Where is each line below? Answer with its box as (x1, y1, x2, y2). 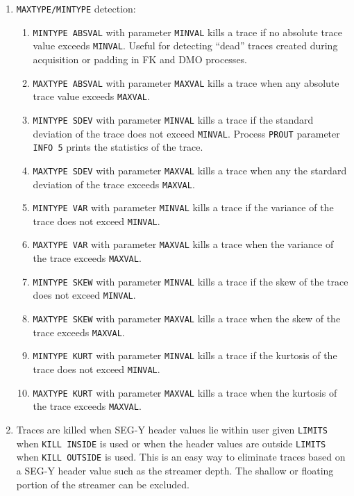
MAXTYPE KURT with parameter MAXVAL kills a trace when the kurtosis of (33, 385, 337, 399)
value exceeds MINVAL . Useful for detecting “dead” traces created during (33, 38, 338, 53)
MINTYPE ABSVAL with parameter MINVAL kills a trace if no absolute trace (33, 24, 342, 39)
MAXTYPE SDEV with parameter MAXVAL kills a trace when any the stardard (33, 163, 347, 177)
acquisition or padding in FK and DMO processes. (33, 51, 248, 66)
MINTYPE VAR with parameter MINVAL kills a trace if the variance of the (33, 200, 334, 215)
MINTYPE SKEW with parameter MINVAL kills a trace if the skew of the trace (33, 274, 348, 288)
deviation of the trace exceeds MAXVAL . (33, 176, 195, 191)
